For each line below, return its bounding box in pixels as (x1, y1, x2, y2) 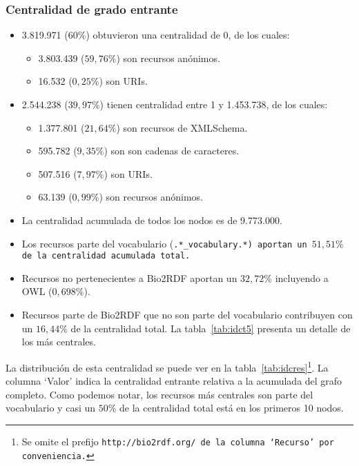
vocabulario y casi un (6, 401, 96, 415)
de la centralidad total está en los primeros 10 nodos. (119, 401, 344, 415)
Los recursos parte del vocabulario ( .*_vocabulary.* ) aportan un (21, 236, 307, 250)
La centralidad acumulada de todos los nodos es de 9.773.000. (21, 212, 282, 227)
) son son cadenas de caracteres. (104, 143, 240, 158)
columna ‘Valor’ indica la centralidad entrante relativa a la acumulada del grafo (6, 374, 342, 388)
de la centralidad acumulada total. (21, 251, 191, 261)
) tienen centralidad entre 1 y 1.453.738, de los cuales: (99, 97, 328, 111)
